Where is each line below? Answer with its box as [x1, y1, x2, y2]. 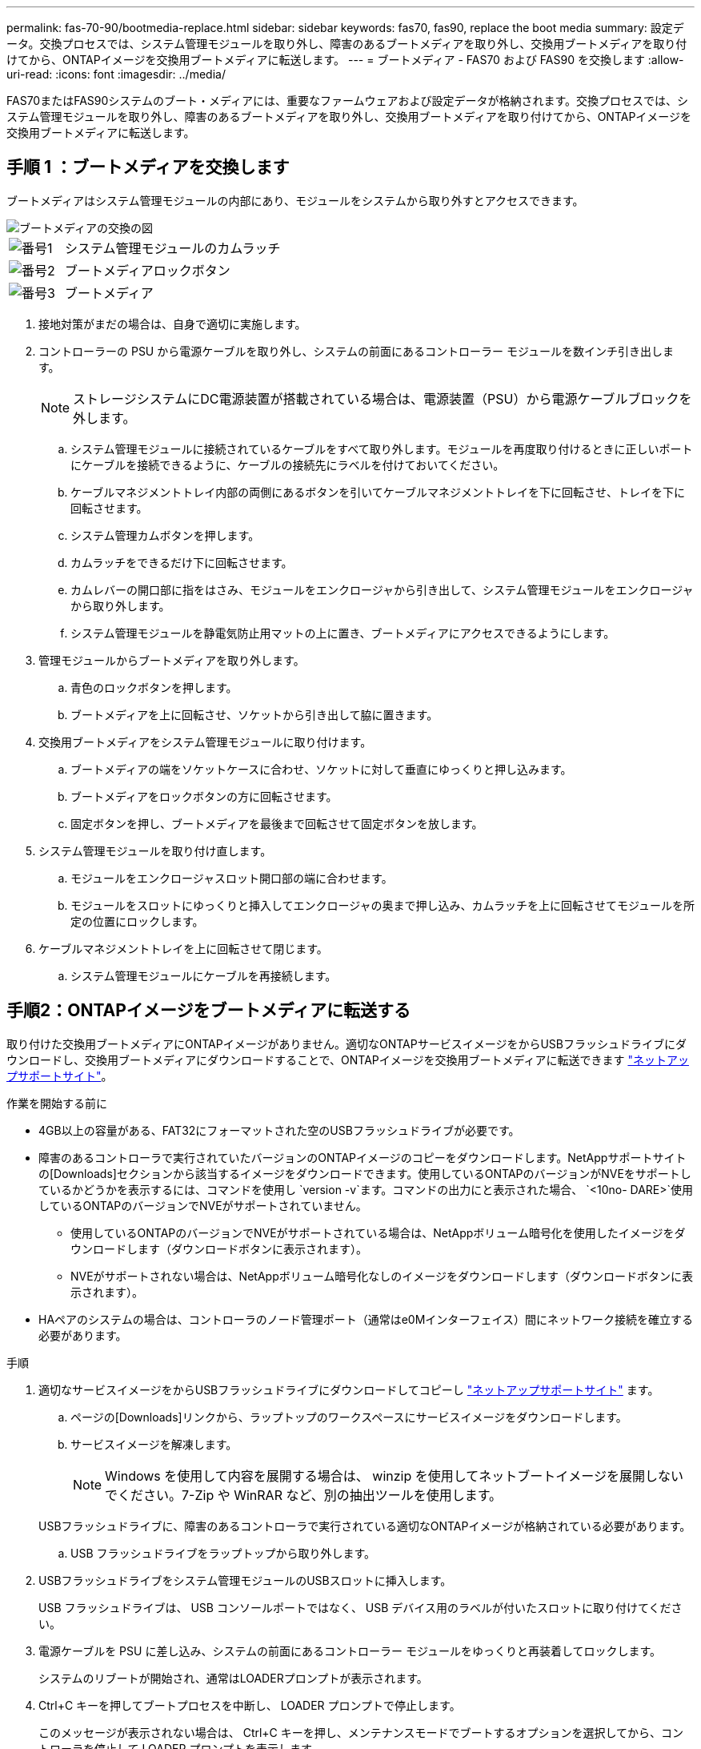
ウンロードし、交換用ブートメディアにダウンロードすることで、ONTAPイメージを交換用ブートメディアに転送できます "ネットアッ [6, 1052, 689, 1067]
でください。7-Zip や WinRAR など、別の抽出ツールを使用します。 [105, 1486, 503, 1503]
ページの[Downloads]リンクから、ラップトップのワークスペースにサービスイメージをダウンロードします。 [70, 1409, 627, 1424]
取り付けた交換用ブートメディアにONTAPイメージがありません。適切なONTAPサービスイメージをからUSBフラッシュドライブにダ [6, 1036, 687, 1051]
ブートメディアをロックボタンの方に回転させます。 [70, 789, 338, 803]
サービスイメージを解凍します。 [70, 1437, 238, 1451]
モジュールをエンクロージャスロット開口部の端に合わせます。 [70, 870, 393, 885]
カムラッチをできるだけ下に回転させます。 [70, 555, 293, 569]
